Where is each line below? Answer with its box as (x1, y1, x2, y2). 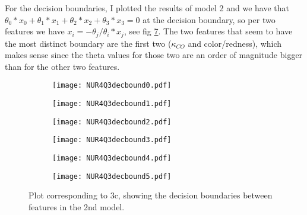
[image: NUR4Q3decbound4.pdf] (52, 154, 172, 163)
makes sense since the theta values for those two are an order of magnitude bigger (5, 49, 303, 61)
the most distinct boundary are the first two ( (5, 37, 172, 49)
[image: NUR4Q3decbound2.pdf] (52, 117, 172, 126)
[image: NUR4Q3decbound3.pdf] (52, 136, 172, 145)
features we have (5, 25, 65, 37)
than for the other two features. (5, 60, 120, 72)
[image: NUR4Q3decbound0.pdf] (52, 81, 172, 90)
